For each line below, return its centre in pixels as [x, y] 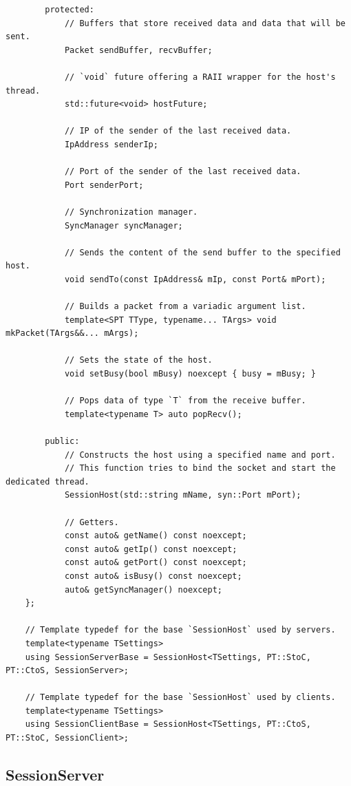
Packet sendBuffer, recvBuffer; [138, 50]
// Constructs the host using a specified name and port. [200, 455]
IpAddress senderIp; [111, 144]
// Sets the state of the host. [138, 360]
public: [62, 441]
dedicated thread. [47, 481]
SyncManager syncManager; [124, 225]
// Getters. [92, 522]
